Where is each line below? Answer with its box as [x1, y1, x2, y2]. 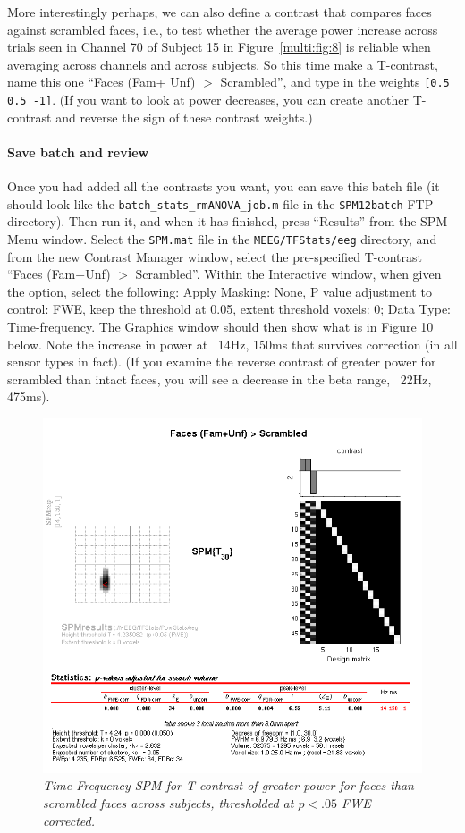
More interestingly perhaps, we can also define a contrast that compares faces [7, 3, 432, 21]
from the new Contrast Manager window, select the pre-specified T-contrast [7, 247, 423, 265]
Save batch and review [7, 142, 149, 161]
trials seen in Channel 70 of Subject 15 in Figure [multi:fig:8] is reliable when [7, 38, 431, 56]
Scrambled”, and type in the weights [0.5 [220, 72, 450, 91]
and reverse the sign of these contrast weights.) [55, 107, 313, 126]
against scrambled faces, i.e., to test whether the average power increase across [7, 20, 438, 38]
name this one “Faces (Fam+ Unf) [7, 72, 196, 91]
